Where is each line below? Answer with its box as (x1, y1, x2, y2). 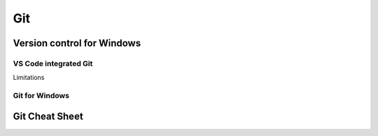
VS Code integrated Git (13, 58, 93, 68)
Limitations (13, 74, 45, 82)
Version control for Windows (13, 37, 141, 49)
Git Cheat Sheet (13, 110, 83, 122)
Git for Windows (13, 91, 70, 101)
